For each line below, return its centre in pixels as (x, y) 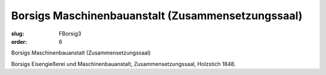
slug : (18, 34)
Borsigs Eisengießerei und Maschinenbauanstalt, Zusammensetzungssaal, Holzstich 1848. (123, 64)
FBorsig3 (70, 34)
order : (19, 41)
